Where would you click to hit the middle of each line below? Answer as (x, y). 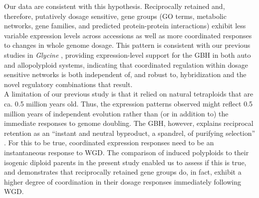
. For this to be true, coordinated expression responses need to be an (109, 143)
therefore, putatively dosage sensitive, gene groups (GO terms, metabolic (115, 16)
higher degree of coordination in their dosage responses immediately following (123, 181)
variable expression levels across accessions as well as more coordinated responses (128, 35)
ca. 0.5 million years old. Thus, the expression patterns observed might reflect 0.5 (129, 103)
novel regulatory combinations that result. (68, 84)
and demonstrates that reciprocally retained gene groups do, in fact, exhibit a (123, 172)
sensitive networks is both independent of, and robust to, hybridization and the (125, 74)
